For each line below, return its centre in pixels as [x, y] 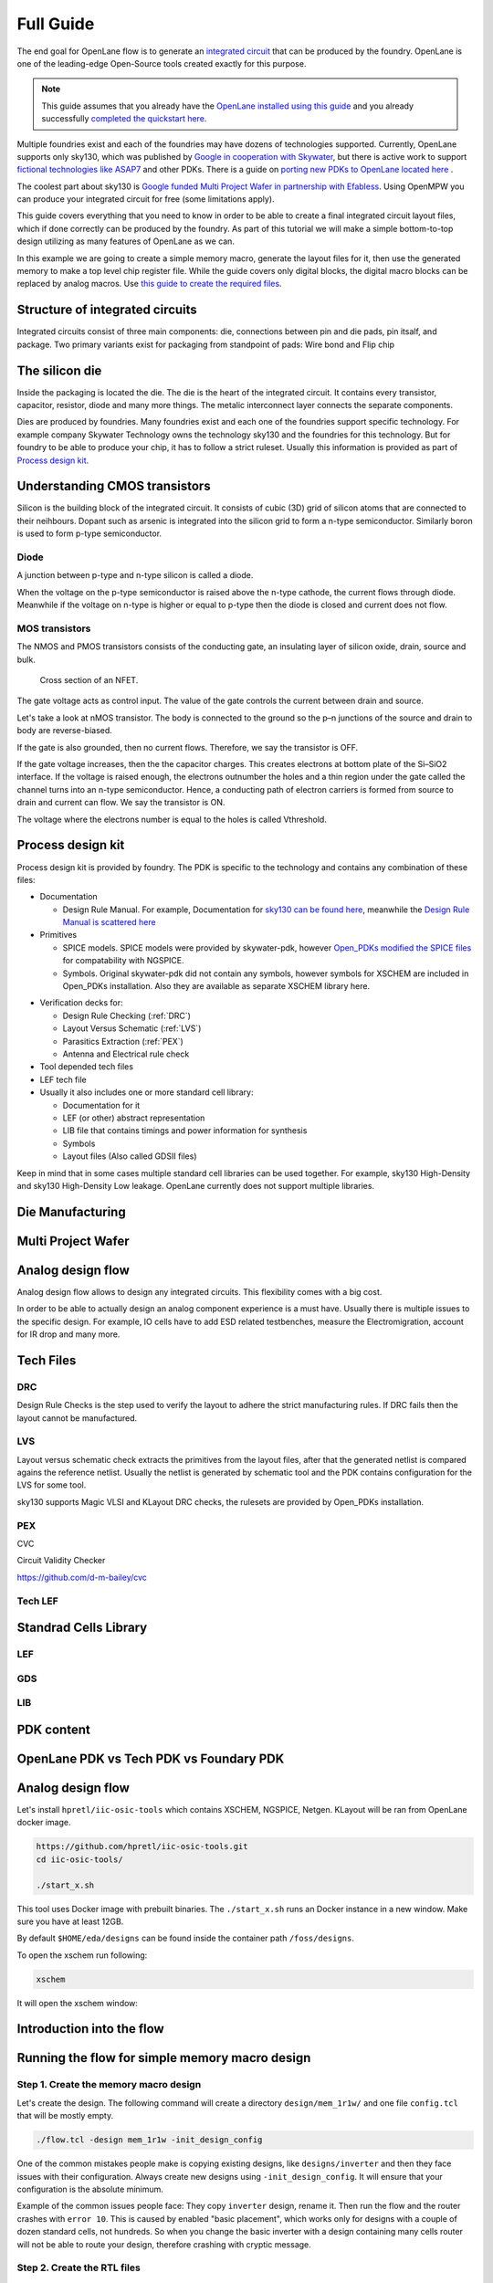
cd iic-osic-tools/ [79, 1859]
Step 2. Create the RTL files [79, 2267]
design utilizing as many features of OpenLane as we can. [126, 241]
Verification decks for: [81, 1003]
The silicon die [59, 370]
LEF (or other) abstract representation [134, 1118]
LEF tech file [63, 1079]
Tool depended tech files [87, 1067]
